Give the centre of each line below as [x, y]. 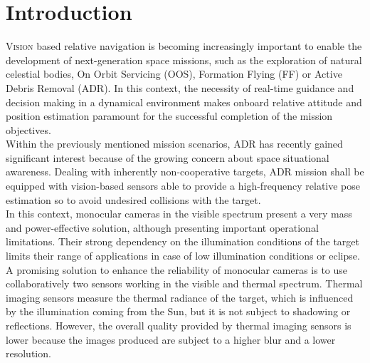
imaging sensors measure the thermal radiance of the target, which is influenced [180, 297]
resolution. [28, 353]
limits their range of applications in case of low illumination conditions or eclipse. [183, 256]
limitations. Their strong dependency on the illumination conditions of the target [183, 241]
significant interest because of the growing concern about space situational [168, 157]
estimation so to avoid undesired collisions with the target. [133, 199]
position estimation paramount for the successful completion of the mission [169, 116]
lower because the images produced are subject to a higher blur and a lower [171, 339]
